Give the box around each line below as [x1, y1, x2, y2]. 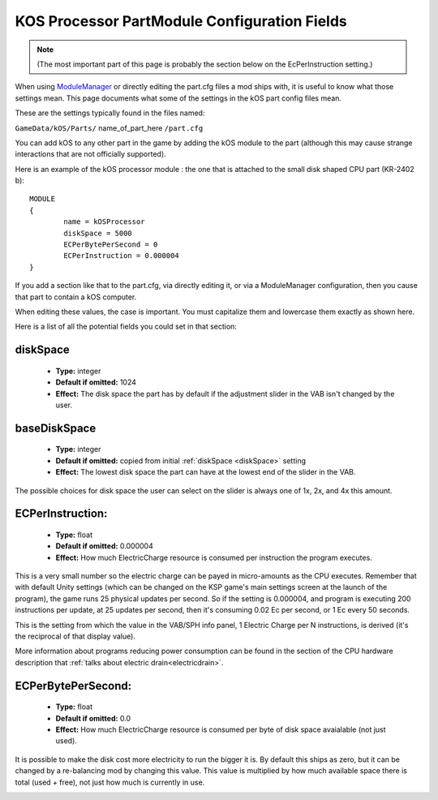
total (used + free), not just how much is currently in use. [15, 777, 205, 787]
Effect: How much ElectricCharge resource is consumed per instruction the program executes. [55, 553, 372, 562]
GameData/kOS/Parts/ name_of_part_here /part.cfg [15, 123, 204, 133]
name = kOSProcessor [63, 217, 145, 226]
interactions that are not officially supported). [15, 149, 166, 159]
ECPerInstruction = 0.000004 [63, 252, 180, 260]
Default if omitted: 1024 [55, 377, 137, 387]
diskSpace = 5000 [63, 228, 133, 238]
